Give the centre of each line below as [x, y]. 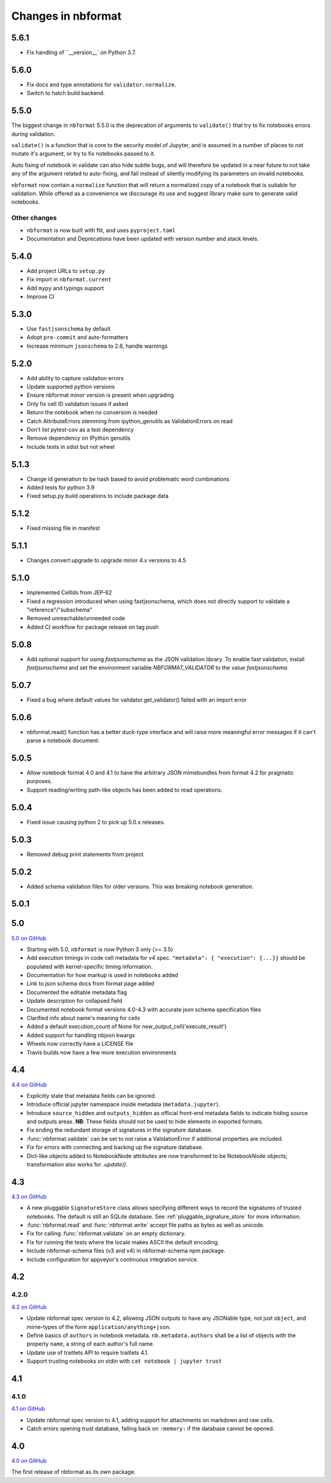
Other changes [34, 218]
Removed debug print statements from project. [86, 854]
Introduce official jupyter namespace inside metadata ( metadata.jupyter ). [123, 1105]
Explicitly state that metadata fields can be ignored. [91, 1095]
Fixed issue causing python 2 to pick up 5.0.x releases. [96, 822]
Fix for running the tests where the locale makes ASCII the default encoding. [123, 1242]
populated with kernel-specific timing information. [90, 967]
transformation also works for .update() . [77, 1165]
